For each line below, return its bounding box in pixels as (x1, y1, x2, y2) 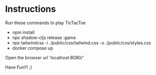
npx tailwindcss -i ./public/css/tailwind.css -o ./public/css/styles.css (12, 39, 152, 45)
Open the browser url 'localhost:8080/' (5, 54, 84, 60)
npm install (12, 29, 35, 35)
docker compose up (12, 45, 53, 51)
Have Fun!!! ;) (5, 64, 32, 70)
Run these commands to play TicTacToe (5, 20, 86, 26)
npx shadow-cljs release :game (12, 35, 76, 40)
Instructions (5, 3, 56, 15)
